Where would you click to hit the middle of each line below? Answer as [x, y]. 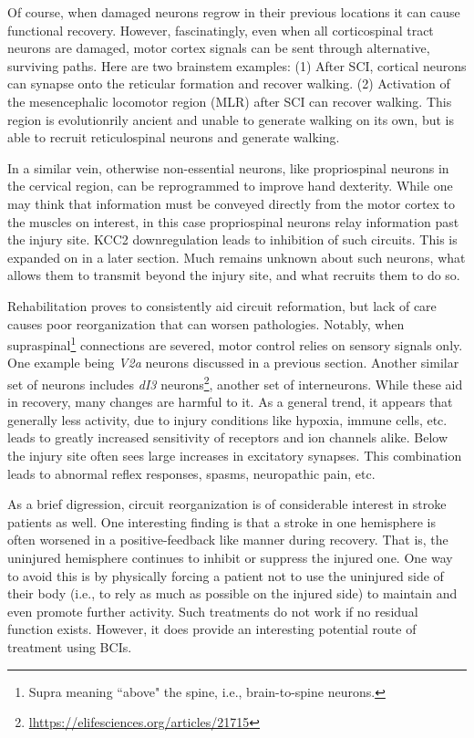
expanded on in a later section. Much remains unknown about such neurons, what [237, 257]
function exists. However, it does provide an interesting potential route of [212, 629]
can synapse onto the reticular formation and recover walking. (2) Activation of [229, 83]
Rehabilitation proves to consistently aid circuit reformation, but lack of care [222, 305]
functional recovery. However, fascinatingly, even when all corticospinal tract [221, 30]
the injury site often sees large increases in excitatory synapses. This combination [235, 455]
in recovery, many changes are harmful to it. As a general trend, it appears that [230, 402]
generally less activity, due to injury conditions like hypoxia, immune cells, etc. [227, 419]
